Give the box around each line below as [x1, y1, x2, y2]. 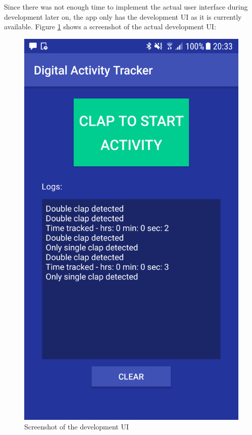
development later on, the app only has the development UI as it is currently [4, 11, 242, 22]
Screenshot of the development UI [24, 421, 129, 432]
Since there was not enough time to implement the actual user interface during [4, 2, 248, 12]
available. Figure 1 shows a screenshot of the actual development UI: [4, 21, 216, 32]
